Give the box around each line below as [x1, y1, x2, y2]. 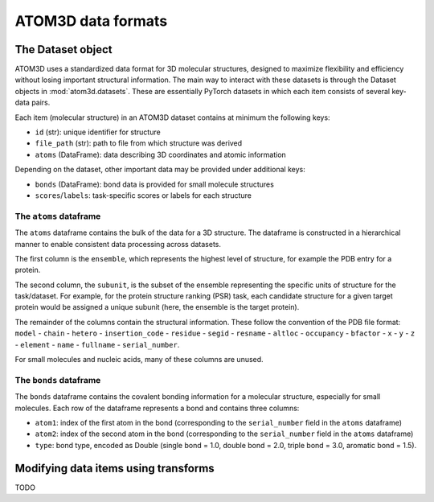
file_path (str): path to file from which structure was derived [35, 138, 243, 148]
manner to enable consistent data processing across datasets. [14, 239, 221, 249]
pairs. [31, 97, 51, 108]
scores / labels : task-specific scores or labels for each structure [35, 190, 252, 200]
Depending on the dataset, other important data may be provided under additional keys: [14, 165, 305, 175]
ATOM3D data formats [14, 12, 168, 30]
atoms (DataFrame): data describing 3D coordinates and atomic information [35, 150, 287, 159]
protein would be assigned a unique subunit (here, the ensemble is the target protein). [14, 302, 300, 312]
